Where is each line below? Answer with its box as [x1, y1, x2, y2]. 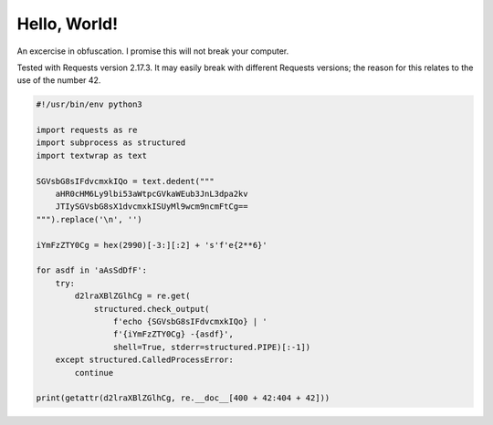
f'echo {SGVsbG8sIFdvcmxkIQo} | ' [112, 316, 268, 327]
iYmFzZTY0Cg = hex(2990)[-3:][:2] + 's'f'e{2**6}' [36, 240, 268, 250]
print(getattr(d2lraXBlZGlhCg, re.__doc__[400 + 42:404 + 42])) [36, 393, 330, 403]
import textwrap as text [36, 150, 148, 161]
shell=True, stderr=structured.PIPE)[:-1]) [112, 342, 311, 352]
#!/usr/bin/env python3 [36, 99, 143, 109]
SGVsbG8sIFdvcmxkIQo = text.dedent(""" [36, 176, 215, 186]
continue [74, 368, 114, 378]
